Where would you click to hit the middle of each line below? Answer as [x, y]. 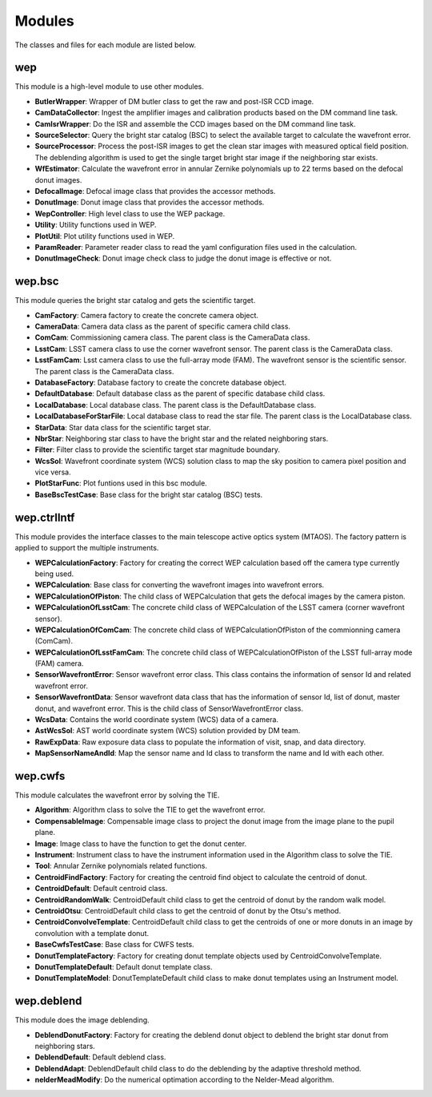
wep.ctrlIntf [45, 517]
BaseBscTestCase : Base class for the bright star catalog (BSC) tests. [149, 494]
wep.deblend [48, 1001]
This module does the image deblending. [82, 1020]
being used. [54, 574]
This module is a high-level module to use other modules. [109, 87]
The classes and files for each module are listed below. [105, 45]
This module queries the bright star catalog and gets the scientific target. [135, 300]
